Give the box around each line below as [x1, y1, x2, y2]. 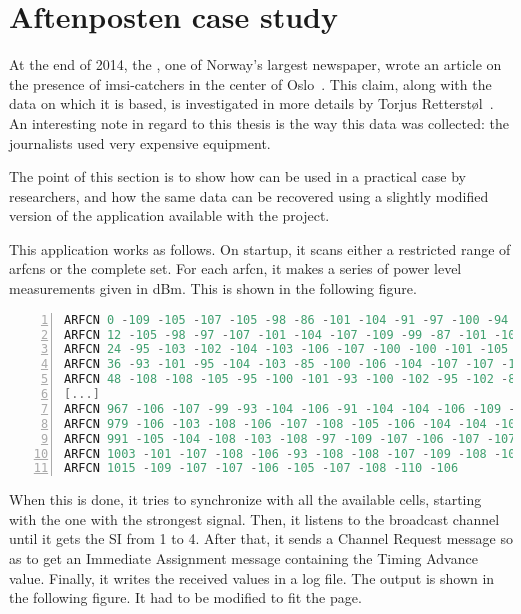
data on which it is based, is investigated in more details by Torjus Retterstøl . [9, 93, 494, 114]
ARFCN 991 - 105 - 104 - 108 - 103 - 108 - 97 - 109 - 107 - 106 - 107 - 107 [64, 431, 516, 446]
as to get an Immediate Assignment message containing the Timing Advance [9, 548, 478, 569]
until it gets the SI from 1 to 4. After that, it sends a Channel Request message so [9, 528, 513, 549]
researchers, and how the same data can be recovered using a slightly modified [9, 185, 489, 206]
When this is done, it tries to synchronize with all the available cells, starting [9, 489, 482, 510]
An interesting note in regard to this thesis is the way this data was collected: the [9, 112, 509, 133]
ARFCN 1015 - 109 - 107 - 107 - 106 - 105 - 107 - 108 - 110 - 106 [64, 461, 459, 476]
